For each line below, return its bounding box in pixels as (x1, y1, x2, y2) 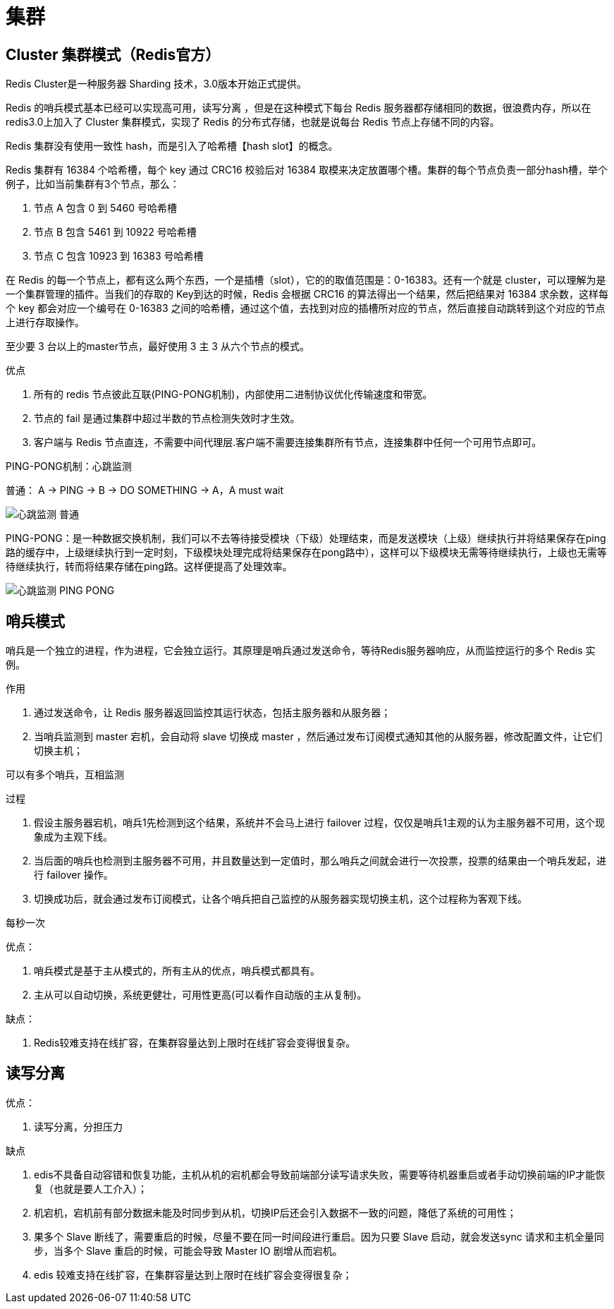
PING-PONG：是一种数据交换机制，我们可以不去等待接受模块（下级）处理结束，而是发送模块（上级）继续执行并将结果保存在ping (6, 532, 606, 545)
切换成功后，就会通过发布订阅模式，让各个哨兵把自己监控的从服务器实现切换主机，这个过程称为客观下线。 (34, 893, 527, 905)
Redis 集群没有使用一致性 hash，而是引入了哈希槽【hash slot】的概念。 (6, 140, 338, 152)
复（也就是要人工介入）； (34, 1182, 147, 1195)
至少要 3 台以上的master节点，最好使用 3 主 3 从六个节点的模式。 (6, 340, 309, 353)
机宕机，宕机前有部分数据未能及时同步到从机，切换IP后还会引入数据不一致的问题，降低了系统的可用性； (34, 1206, 517, 1219)
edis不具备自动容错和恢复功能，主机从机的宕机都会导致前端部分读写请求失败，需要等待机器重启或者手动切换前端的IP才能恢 (34, 1168, 606, 1181)
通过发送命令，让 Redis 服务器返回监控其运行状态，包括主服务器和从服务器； (34, 706, 391, 719)
